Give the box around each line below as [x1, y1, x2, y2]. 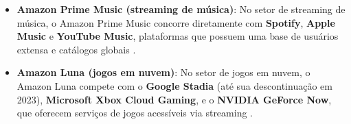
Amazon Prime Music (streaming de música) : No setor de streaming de [16, 2, 346, 16]
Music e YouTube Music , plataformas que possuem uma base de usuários [16, 29, 339, 43]
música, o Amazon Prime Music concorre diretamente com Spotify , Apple [16, 15, 335, 29]
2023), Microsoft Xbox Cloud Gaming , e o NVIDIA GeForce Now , [16, 92, 332, 106]
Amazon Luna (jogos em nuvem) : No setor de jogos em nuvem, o [16, 65, 310, 79]
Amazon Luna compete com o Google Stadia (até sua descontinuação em [16, 78, 332, 92]
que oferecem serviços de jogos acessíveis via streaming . [16, 106, 253, 120]
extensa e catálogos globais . [16, 42, 136, 56]
